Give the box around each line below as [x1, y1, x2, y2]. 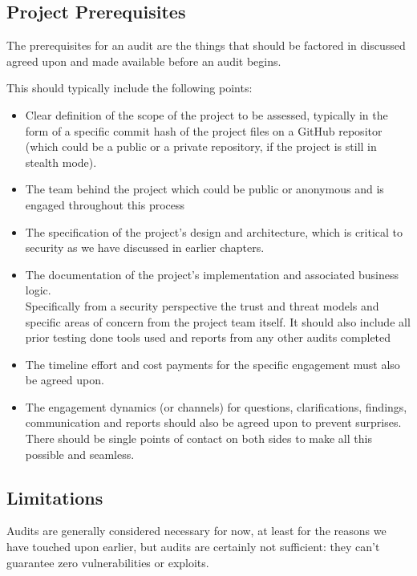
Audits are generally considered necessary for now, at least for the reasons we [6, 522, 387, 539]
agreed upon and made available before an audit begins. [6, 52, 281, 69]
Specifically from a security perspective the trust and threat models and [25, 297, 379, 314]
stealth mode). [25, 153, 97, 170]
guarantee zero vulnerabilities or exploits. [6, 554, 209, 570]
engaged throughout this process [25, 196, 185, 213]
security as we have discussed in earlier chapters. [25, 239, 265, 256]
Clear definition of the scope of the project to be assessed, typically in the [25, 106, 388, 123]
